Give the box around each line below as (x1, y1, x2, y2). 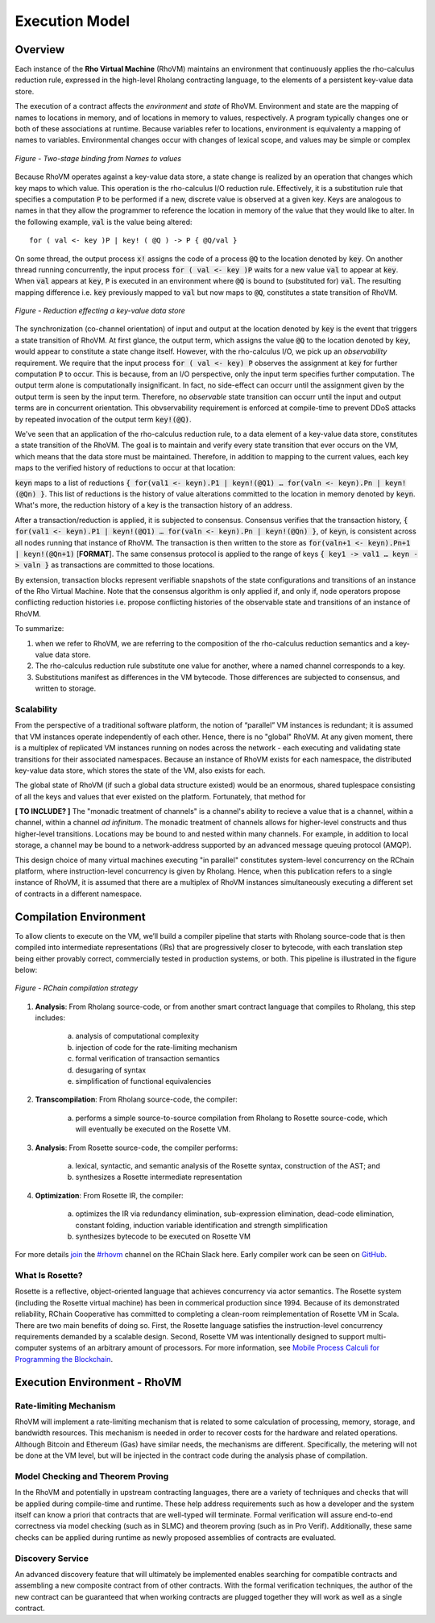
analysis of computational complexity (75, 1031, 200, 1041)
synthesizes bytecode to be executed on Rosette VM (75, 1231, 251, 1241)
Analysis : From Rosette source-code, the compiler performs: (35, 1143, 238, 1152)
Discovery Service (14, 1552, 89, 1563)
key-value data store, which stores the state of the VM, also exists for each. (14, 766, 266, 775)
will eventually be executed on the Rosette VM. (75, 1124, 231, 1134)
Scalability (14, 704, 58, 715)
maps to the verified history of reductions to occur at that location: (14, 463, 235, 473)
